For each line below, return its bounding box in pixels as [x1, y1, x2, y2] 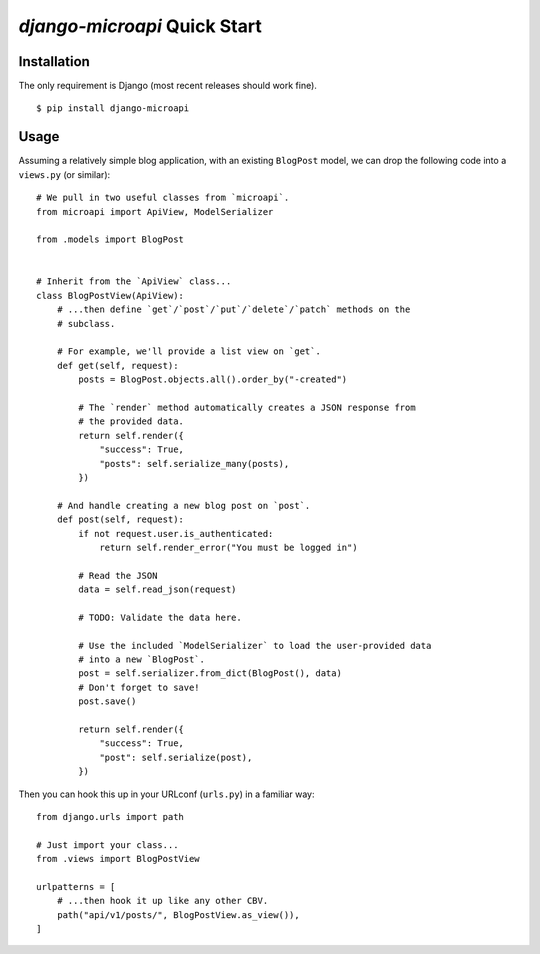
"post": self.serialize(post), [99, 751, 253, 763]
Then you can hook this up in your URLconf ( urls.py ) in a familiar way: [18, 788, 315, 800]
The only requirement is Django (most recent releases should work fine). [18, 80, 317, 92]
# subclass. [56, 318, 116, 329]
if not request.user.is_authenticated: [78, 528, 274, 539]
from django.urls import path [36, 811, 185, 822]
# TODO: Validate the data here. [78, 611, 242, 623]
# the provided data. [78, 416, 185, 427]
